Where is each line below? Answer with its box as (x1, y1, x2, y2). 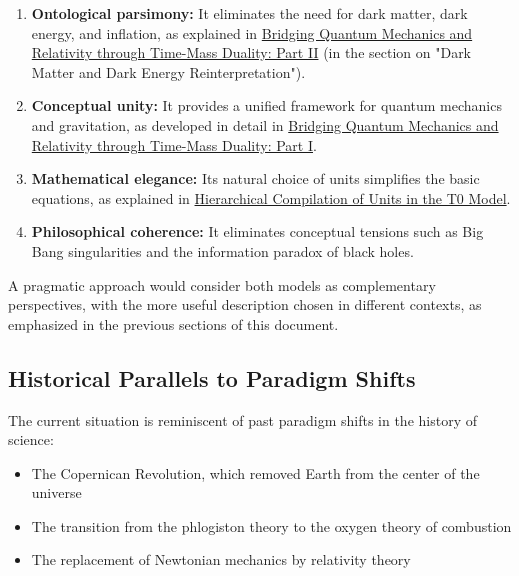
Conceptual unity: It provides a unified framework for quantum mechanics (31, 95, 502, 116)
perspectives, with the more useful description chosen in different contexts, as (8, 294, 482, 315)
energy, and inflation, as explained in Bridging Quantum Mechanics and (31, 22, 473, 43)
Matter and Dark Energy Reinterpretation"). (31, 61, 306, 82)
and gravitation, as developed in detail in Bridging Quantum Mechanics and (31, 114, 499, 135)
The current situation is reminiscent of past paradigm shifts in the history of (8, 409, 477, 430)
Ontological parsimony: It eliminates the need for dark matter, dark (31, 3, 468, 23)
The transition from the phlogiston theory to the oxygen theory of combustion (31, 515, 512, 536)
